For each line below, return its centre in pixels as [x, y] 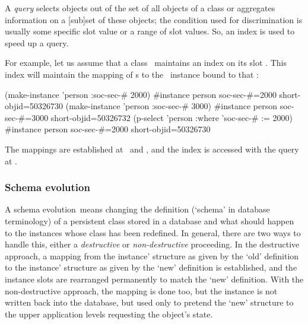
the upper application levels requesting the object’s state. [109, 314]
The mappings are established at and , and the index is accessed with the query [152, 149]
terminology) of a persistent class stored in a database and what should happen [150, 220]
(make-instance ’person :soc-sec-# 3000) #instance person [172, 106]
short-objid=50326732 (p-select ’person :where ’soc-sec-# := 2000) [172, 117]
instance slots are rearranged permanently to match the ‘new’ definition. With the [154, 279]
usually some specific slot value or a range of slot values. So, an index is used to [150, 31]
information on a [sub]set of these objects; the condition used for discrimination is [154, 19]
